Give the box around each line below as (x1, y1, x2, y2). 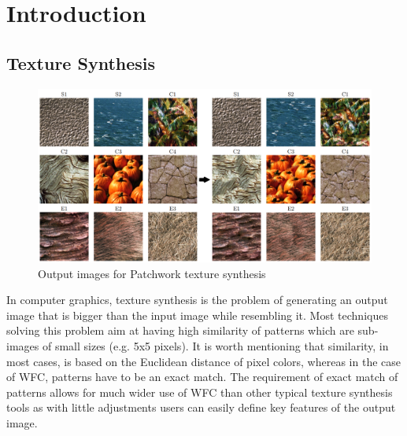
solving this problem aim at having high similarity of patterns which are (6, 322, 354, 339)
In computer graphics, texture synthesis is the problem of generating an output (6, 291, 388, 308)
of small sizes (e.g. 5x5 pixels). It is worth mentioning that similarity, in (42, 338, 389, 354)
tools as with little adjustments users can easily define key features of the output (6, 399, 396, 416)
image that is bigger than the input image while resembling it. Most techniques (6, 306, 388, 323)
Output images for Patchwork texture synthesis (38, 265, 266, 281)
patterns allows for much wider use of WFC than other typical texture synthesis (6, 383, 393, 400)
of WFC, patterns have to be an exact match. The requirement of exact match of (6, 368, 398, 385)
